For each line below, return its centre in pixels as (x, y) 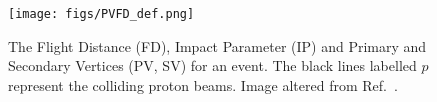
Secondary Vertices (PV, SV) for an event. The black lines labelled (212, 65)
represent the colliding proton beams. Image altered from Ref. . (203, 84)
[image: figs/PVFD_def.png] (101, 14)
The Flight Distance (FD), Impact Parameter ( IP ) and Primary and (217, 45)
